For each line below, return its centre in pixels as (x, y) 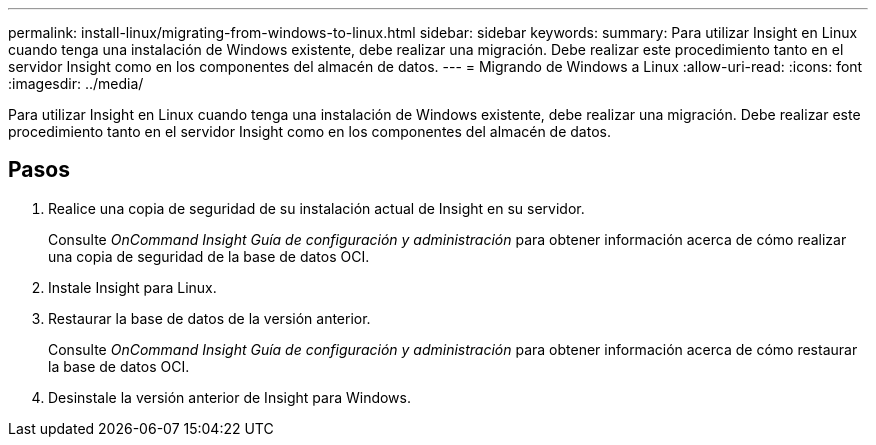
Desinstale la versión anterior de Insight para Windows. (230, 397)
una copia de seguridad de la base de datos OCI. (209, 256)
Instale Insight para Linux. (132, 287)
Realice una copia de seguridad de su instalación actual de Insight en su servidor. (316, 208)
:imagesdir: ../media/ (76, 83)
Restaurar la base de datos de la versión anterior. (209, 318)
